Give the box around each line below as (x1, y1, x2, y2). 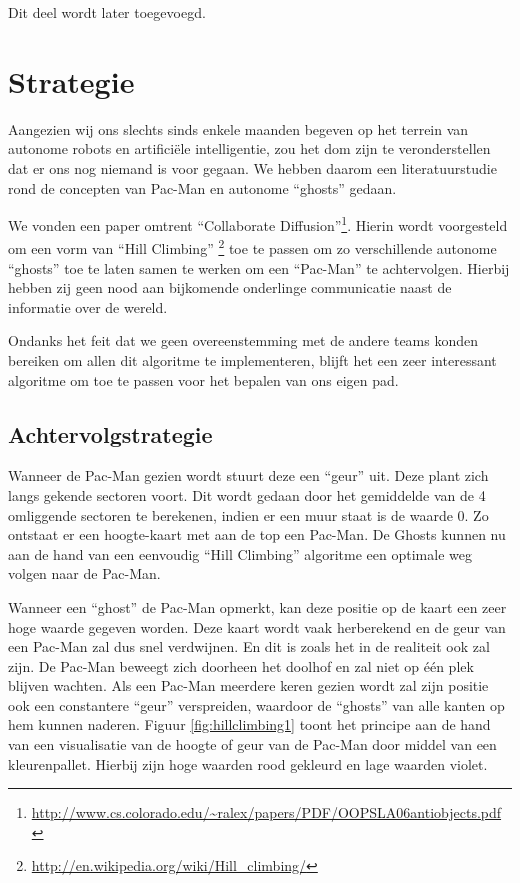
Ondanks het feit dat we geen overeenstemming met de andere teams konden (8, 330, 479, 351)
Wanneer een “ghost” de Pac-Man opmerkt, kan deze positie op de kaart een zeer (8, 596, 507, 617)
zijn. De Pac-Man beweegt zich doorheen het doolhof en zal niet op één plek (8, 655, 474, 676)
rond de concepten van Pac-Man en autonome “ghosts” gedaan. (8, 177, 397, 198)
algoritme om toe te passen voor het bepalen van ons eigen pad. (8, 369, 399, 390)
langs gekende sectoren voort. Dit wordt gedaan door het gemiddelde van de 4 (8, 484, 486, 505)
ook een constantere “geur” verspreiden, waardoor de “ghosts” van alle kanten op (8, 694, 505, 715)
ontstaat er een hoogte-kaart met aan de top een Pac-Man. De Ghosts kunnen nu (8, 524, 506, 545)
